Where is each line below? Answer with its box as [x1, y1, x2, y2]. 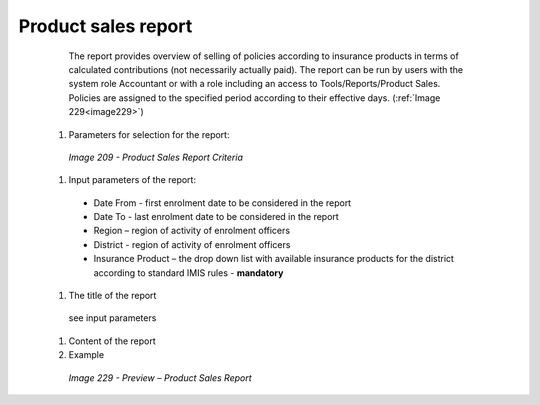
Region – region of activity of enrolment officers [93, 225, 290, 237]
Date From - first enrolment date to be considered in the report [93, 196, 352, 209]
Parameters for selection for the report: [68, 128, 230, 140]
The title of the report [68, 290, 157, 302]
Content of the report [68, 335, 156, 347]
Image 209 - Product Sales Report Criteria [68, 151, 244, 163]
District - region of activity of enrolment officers [93, 238, 291, 250]
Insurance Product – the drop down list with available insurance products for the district [93, 253, 455, 265]
